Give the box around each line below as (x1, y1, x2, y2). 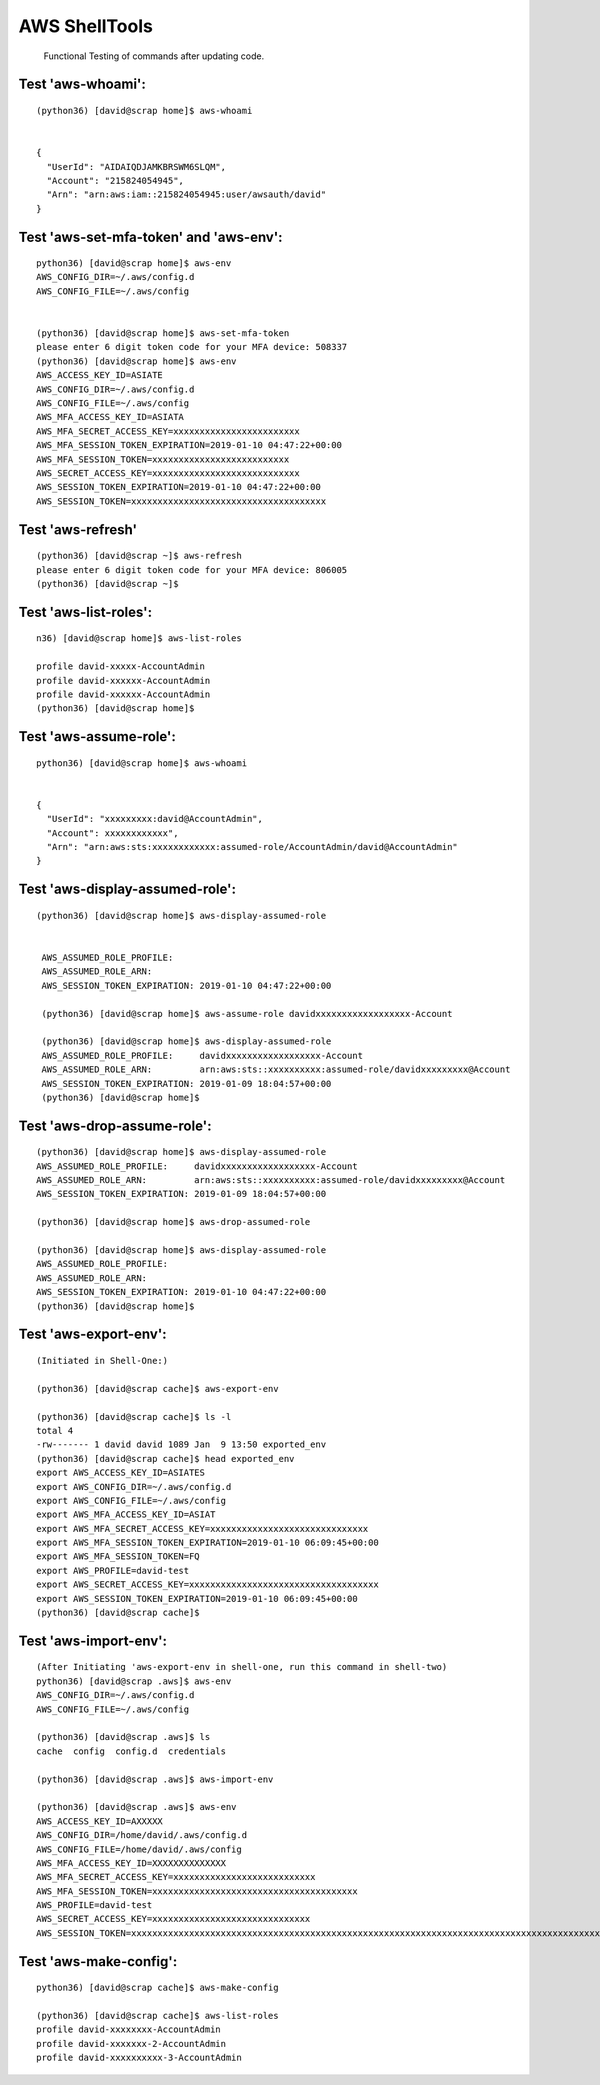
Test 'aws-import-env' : (18, 1632, 168, 1649)
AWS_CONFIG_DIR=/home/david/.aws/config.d (36, 1830, 248, 1841)
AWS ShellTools (18, 15, 154, 37)
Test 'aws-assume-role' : (18, 728, 177, 745)
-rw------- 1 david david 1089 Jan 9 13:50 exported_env (36, 1439, 327, 1450)
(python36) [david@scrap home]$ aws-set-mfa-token (36, 328, 290, 339)
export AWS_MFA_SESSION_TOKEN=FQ (36, 1551, 200, 1562)
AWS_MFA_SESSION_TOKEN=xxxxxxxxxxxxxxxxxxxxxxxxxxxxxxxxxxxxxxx (36, 1885, 359, 1897)
